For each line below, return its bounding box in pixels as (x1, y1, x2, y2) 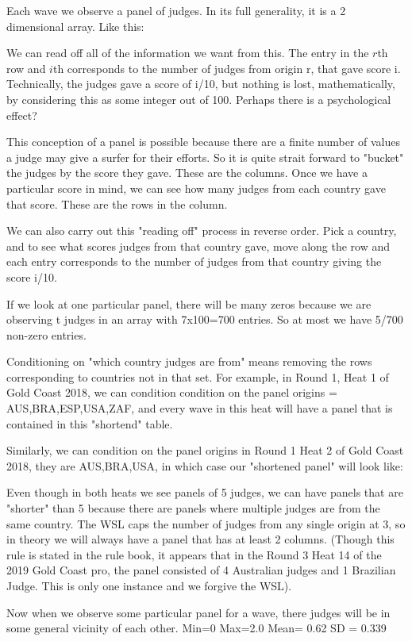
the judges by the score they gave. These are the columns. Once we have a (6, 164, 368, 181)
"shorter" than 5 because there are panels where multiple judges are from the (6, 500, 380, 516)
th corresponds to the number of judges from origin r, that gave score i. (52, 59, 401, 76)
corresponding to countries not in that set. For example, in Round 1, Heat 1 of (6, 368, 389, 385)
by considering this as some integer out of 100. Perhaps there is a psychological (6, 90, 391, 107)
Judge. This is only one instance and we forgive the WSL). (6, 578, 292, 593)
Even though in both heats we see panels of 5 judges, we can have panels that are (6, 484, 403, 501)
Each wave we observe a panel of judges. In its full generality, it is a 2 (6, 2, 346, 18)
